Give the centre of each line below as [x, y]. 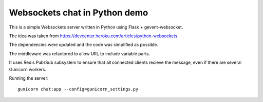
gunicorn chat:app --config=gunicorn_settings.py [78, 89]
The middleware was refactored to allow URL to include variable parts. [80, 54]
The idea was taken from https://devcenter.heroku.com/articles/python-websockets [93, 36]
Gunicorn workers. [28, 69]
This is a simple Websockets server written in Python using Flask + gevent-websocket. [96, 27]
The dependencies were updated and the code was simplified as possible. [84, 45]
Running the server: [29, 78]
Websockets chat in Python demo [79, 13]
